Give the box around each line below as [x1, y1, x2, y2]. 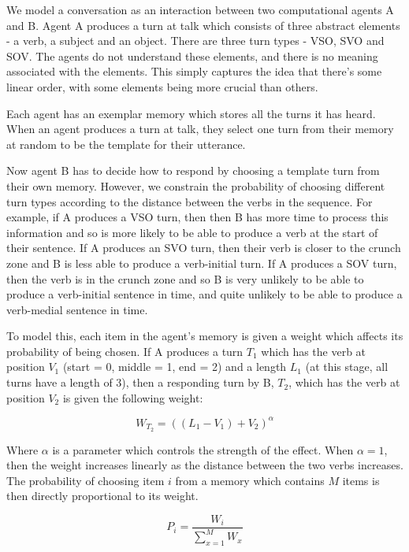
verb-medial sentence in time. [6, 301, 148, 317]
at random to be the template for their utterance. [6, 135, 246, 152]
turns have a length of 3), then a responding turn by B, [6, 374, 274, 391]
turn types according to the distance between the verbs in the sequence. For [6, 193, 373, 209]
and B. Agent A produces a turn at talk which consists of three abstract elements [6, 17, 400, 33]
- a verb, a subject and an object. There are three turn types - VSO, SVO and [6, 32, 385, 49]
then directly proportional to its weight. [6, 487, 199, 504]
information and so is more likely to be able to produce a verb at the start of [6, 224, 378, 240]
